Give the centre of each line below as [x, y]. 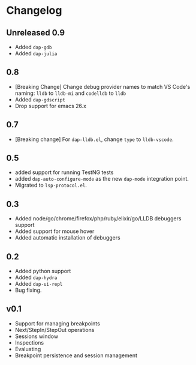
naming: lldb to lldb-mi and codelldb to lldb [70, 93]
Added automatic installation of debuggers [68, 238]
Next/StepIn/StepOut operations [55, 330]
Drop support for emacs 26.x [51, 106]
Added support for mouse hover [55, 231]
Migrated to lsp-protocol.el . [51, 185]
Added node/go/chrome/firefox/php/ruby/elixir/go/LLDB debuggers [98, 219]
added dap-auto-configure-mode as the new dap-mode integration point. [102, 179]
